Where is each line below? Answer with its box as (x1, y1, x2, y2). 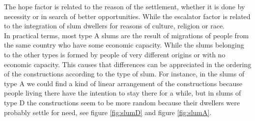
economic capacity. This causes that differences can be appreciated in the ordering (4, 59, 252, 69)
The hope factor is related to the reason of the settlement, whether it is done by (4, 1, 245, 11)
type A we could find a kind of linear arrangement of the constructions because (4, 78, 242, 88)
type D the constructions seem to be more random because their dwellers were (4, 97, 240, 107)
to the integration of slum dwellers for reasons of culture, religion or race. (4, 21, 225, 31)
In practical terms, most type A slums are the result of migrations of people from (4, 30, 249, 40)
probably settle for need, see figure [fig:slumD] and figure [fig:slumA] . (4, 107, 212, 117)
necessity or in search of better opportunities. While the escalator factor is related (4, 11, 251, 21)
